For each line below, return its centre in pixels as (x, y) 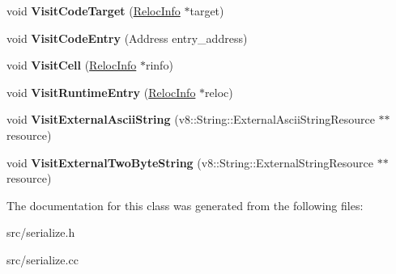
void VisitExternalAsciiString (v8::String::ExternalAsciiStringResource (191, 119)
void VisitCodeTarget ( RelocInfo (94, 11)
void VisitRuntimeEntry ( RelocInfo (101, 92)
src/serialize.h (41, 232)
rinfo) (159, 65)
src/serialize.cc (43, 259)
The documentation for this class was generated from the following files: (185, 205)
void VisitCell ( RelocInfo (72, 65)
